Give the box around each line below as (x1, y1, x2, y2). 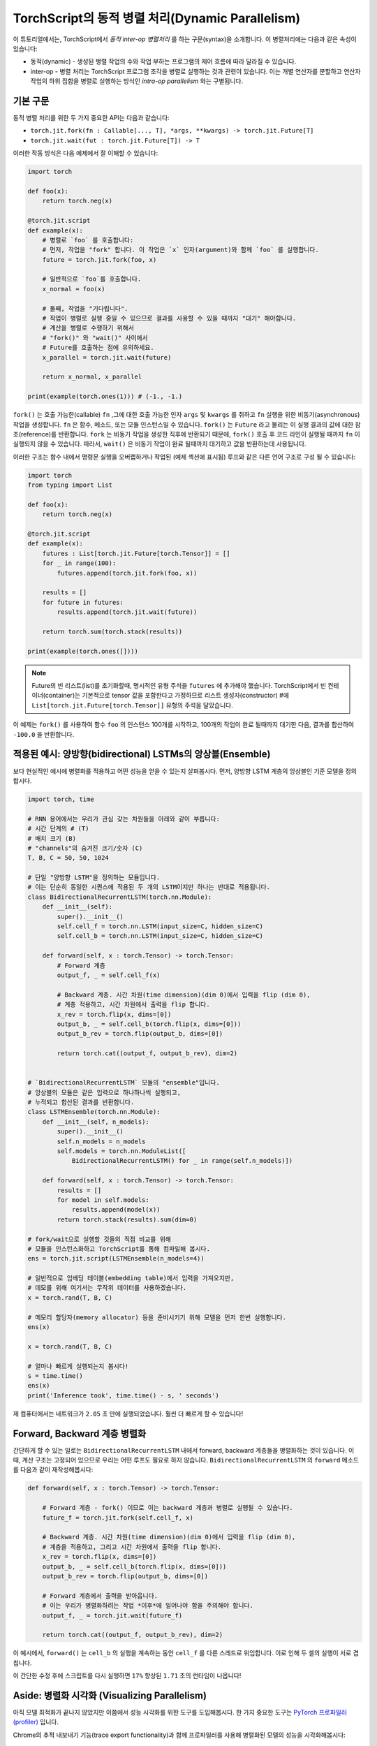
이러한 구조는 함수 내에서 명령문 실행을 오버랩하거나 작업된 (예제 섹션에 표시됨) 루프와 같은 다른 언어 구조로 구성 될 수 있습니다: (13, 453, 356, 461)
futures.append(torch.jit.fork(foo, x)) (57, 569, 198, 577)
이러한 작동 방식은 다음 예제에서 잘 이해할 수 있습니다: (13, 149, 158, 157)
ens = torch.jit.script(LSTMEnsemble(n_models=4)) (27, 1254, 205, 1263)
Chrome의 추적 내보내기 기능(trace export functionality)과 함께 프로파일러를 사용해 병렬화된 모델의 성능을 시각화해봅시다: (13, 1731, 346, 1739)
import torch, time (27, 795, 94, 803)
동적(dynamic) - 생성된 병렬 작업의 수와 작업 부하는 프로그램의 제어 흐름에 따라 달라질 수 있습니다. (30, 57, 297, 66)
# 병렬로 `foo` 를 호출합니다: (42, 236, 134, 244)
